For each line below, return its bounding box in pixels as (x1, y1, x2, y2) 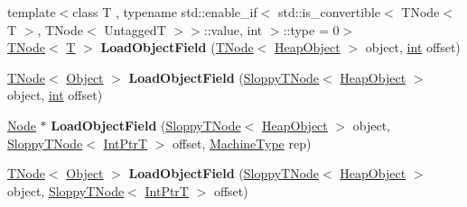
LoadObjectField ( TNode (100, 38, 254, 57)
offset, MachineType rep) (173, 133, 312, 152)
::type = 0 (283, 20, 340, 39)
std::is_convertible (278, 3, 381, 21)
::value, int (203, 20, 263, 39)
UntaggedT (104, 20, 166, 39)
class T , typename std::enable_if (72, 3, 257, 21)
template (7, 3, 56, 21)
